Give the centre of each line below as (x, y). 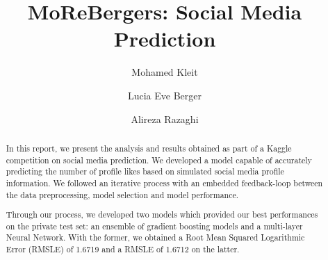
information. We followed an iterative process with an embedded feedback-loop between (164, 182)
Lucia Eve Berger (165, 95)
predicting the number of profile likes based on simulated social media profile (145, 171)
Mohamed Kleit (165, 72)
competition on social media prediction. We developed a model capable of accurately (159, 160)
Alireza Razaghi (165, 119)
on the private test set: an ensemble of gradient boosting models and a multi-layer (154, 226)
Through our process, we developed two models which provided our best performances (162, 214)
